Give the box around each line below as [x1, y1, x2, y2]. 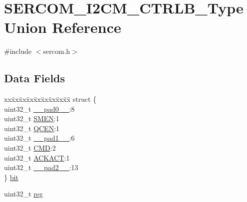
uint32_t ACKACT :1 [4, 152, 70, 163]
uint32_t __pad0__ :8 [4, 103, 75, 114]
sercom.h [43, 46, 70, 56]
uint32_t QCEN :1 [4, 123, 60, 133]
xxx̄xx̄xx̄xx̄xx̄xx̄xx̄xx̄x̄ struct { [4, 94, 97, 104]
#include [4, 46, 32, 56]
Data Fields [4, 70, 65, 86]
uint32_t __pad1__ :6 [4, 133, 75, 143]
